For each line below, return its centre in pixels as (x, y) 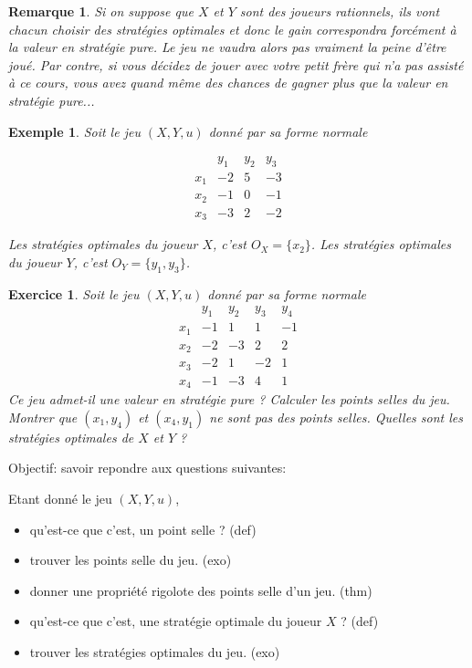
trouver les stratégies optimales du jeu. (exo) (155, 651)
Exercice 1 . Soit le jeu (74, 293)
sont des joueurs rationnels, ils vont (340, 11)
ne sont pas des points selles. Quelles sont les (336, 417)
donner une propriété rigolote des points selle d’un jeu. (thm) (201, 590)
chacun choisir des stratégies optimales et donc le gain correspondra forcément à (232, 29)
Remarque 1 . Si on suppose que (101, 11)
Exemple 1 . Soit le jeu (74, 131)
